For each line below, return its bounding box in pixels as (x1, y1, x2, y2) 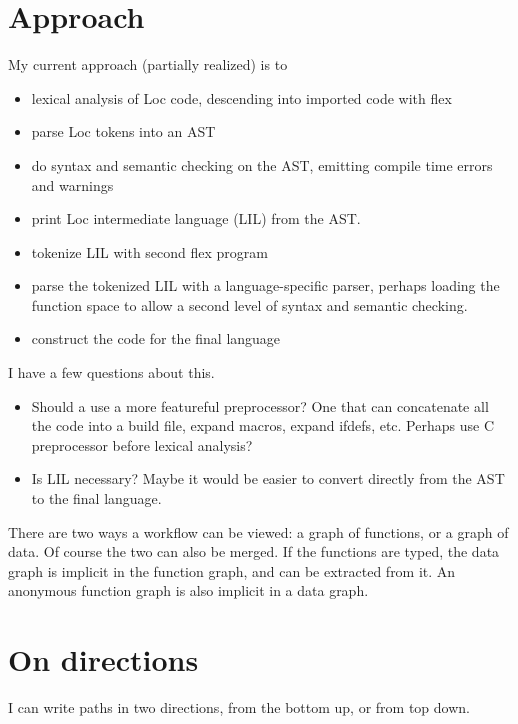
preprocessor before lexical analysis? (31, 434, 253, 455)
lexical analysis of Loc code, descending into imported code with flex (31, 87, 452, 108)
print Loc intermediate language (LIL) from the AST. (31, 208, 361, 229)
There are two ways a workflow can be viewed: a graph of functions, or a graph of (8, 521, 509, 542)
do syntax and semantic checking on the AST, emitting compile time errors (31, 154, 493, 175)
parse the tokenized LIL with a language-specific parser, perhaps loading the (31, 275, 500, 296)
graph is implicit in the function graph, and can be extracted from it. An (8, 560, 456, 581)
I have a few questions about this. (8, 362, 215, 383)
